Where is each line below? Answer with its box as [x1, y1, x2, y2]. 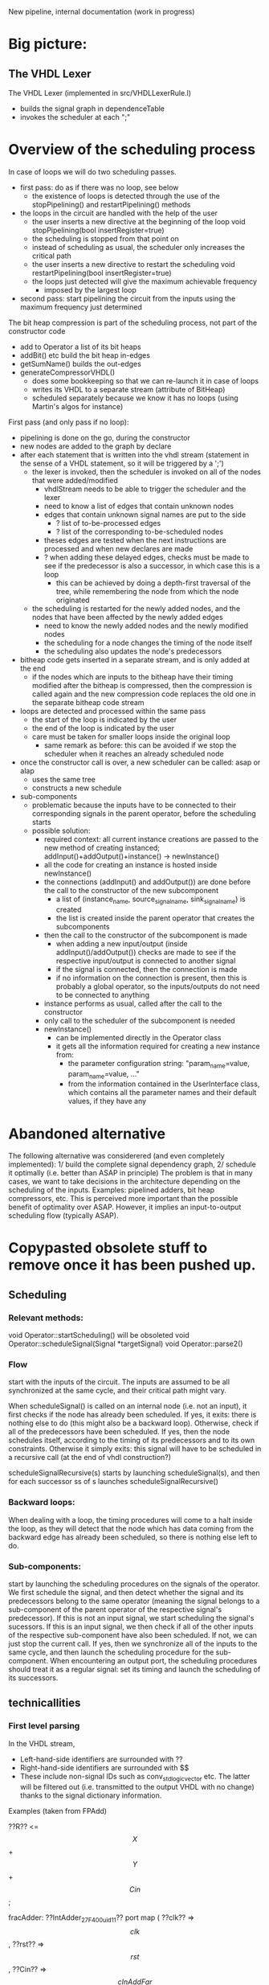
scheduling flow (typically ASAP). [8, 1211, 119, 1220]
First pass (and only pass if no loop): [8, 417, 129, 427]
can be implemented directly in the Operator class [55, 1032, 222, 1042]
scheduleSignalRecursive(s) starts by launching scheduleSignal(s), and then [8, 1468, 261, 1478]
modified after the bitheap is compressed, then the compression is [31, 680, 253, 690]
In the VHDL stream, [8, 1738, 75, 1748]
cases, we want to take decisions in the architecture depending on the [8, 1177, 241, 1187]
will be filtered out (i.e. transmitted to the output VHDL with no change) [19, 1782, 255, 1791]
